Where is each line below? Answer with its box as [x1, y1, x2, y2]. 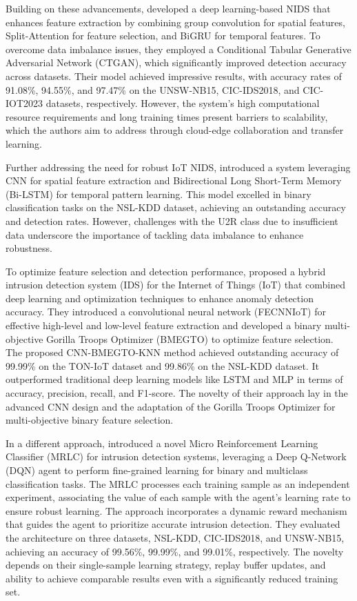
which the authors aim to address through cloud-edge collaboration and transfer [6, 123, 344, 137]
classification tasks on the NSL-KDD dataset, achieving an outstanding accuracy [6, 200, 346, 215]
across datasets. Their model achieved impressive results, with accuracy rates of [6, 68, 342, 83]
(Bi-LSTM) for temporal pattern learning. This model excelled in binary [6, 186, 312, 201]
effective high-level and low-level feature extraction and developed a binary [6, 318, 322, 333]
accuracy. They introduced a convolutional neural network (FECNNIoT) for [6, 304, 326, 319]
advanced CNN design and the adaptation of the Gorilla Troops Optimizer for [6, 399, 336, 413]
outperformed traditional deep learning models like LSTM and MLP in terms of [6, 372, 343, 386]
